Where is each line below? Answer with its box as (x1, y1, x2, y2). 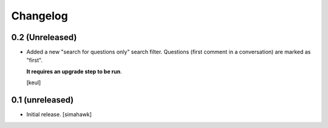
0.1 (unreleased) (11, 95, 74, 106)
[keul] (26, 79, 41, 86)
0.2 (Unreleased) (11, 32, 77, 42)
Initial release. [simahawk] (26, 111, 92, 118)
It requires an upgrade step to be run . (26, 67, 122, 75)
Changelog (11, 9, 68, 22)
